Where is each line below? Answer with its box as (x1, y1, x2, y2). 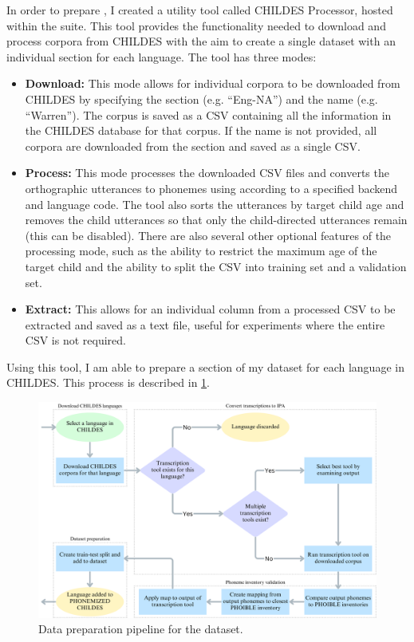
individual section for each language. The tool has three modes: (6, 48, 317, 65)
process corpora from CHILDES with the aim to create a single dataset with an (6, 33, 396, 49)
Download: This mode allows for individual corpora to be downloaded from (25, 75, 400, 92)
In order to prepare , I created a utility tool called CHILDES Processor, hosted (6, 2, 393, 18)
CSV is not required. (25, 332, 126, 349)
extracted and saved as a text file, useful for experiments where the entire (25, 316, 385, 333)
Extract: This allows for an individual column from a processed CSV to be (25, 301, 396, 317)
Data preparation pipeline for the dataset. (38, 620, 243, 637)
